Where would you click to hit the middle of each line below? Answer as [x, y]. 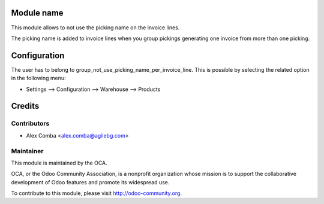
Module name [37, 13]
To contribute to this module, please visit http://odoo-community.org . [97, 193]
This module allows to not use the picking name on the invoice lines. [95, 28]
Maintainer [27, 151]
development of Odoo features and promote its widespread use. [90, 182]
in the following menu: [38, 78]
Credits [25, 106]
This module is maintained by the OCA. [59, 163]
